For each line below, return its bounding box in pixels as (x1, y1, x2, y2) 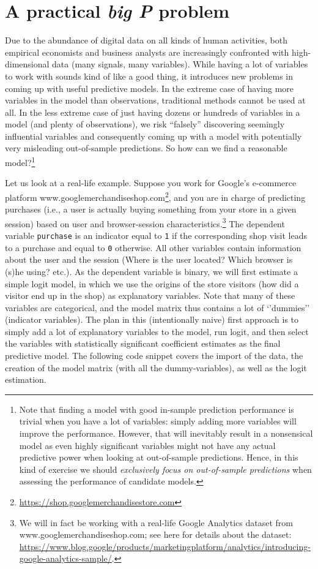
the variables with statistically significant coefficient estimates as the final (5, 337, 281, 350)
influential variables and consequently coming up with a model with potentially (5, 129, 302, 142)
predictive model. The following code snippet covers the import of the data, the (5, 349, 303, 362)
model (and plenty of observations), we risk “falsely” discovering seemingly (5, 118, 285, 130)
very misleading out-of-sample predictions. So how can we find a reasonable (5, 141, 287, 154)
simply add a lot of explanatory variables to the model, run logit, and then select (5, 325, 309, 337)
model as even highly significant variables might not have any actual (19, 439, 276, 451)
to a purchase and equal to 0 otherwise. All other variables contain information (5, 241, 301, 254)
